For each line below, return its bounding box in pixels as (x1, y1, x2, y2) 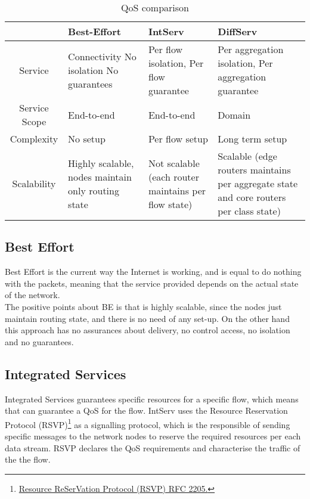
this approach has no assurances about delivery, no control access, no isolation (5, 324, 290, 336)
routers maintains (218, 163, 291, 176)
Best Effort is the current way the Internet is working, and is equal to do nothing (5, 265, 302, 278)
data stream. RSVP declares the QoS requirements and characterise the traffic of (5, 441, 300, 454)
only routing (68, 183, 119, 197)
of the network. (5, 289, 60, 301)
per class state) (218, 204, 281, 218)
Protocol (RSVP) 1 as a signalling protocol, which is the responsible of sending (5, 416, 290, 430)
